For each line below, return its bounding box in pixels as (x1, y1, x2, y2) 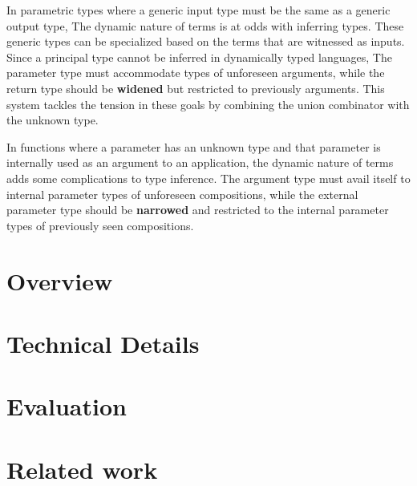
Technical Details (6, 326, 200, 359)
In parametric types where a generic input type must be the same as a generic (6, 2, 391, 18)
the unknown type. (6, 111, 99, 128)
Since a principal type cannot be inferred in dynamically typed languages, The (6, 48, 392, 65)
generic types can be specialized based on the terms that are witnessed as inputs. (6, 33, 405, 50)
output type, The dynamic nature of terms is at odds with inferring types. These (6, 17, 404, 34)
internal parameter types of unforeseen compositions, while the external (6, 185, 358, 202)
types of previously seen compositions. (6, 217, 194, 233)
